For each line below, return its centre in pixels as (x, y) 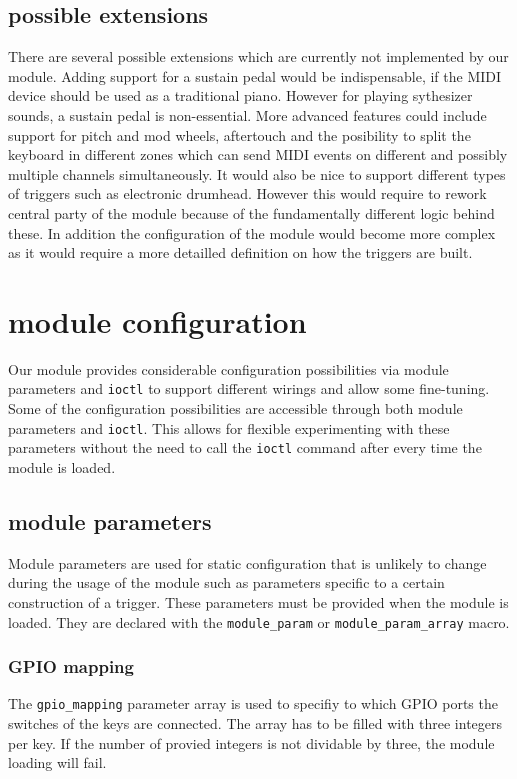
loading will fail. (57, 762)
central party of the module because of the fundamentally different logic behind (251, 212)
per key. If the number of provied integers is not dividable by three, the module (251, 742)
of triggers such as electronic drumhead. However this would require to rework (247, 193)
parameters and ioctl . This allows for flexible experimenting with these (229, 427)
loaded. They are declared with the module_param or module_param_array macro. (259, 621)
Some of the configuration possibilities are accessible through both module (235, 408)
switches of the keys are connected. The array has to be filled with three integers (255, 723)
